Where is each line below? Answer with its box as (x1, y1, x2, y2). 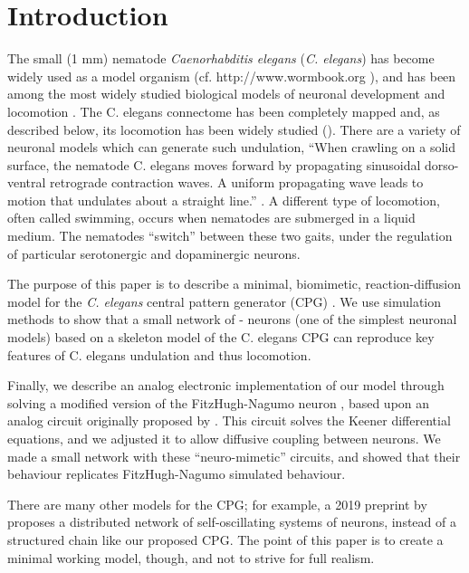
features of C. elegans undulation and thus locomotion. (7, 345, 311, 364)
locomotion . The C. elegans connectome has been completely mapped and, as (7, 101, 440, 120)
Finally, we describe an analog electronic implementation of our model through (7, 376, 445, 395)
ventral (7, 173, 46, 192)
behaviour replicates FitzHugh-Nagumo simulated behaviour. (7, 464, 346, 483)
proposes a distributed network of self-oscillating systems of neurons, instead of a (7, 512, 456, 531)
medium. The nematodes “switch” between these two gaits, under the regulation (7, 226, 453, 245)
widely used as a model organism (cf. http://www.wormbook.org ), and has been (7, 66, 456, 85)
